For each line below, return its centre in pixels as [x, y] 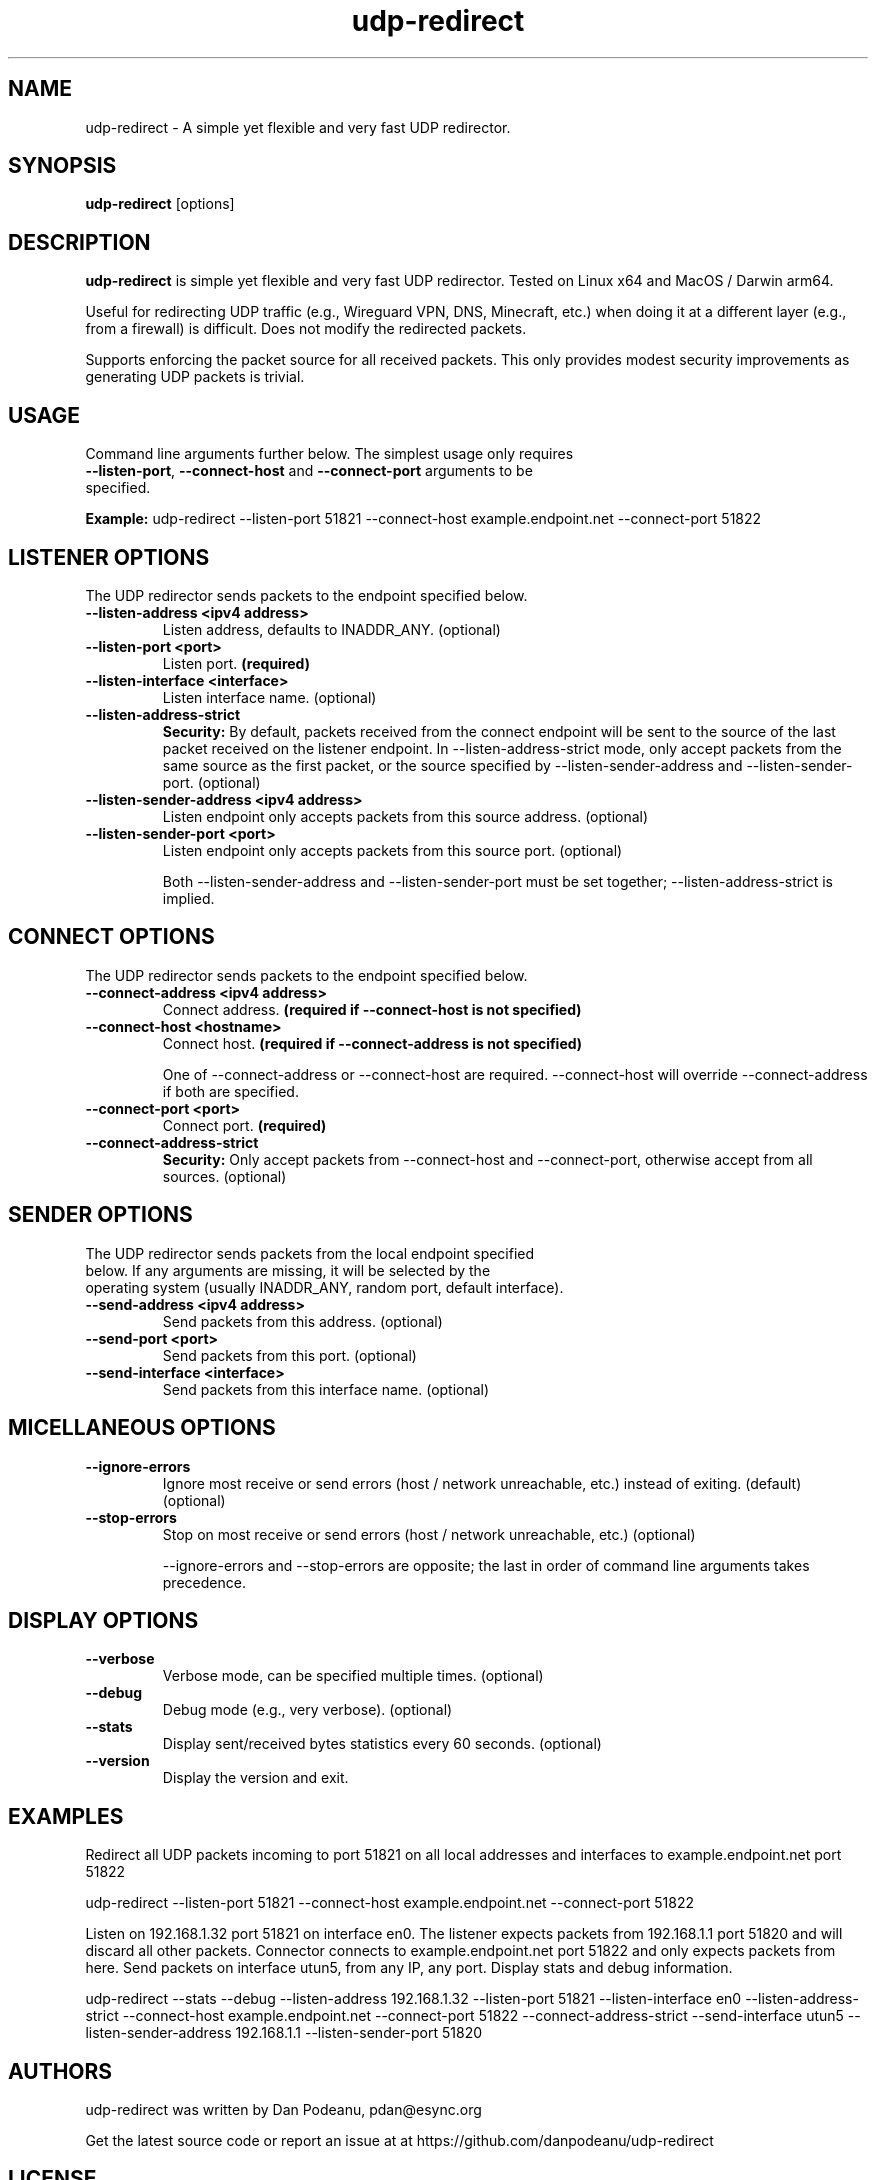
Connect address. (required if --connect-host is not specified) [372, 1009]
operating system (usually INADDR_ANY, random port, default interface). [324, 1287]
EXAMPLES [66, 1816]
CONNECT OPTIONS [111, 937]
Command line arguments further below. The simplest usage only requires [329, 454]
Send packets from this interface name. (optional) [326, 1389]
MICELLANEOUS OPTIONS [142, 1428]
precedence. [204, 1582]
